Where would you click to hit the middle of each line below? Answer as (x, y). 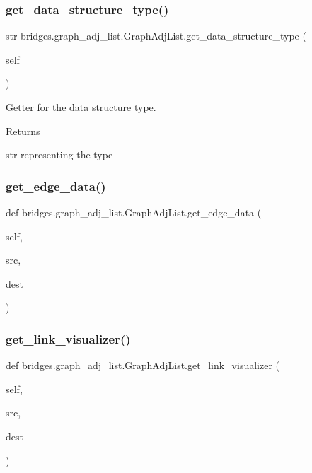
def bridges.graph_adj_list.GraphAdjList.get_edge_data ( (134, 212)
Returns (23, 130)
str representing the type (59, 154)
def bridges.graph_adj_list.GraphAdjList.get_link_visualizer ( (143, 365)
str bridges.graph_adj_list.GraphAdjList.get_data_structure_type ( (156, 36)
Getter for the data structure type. (81, 107)
